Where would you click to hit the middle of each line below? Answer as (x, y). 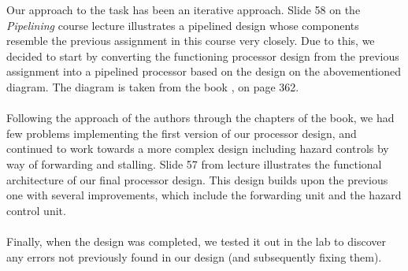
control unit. (36, 210)
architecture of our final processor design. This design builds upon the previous (197, 179)
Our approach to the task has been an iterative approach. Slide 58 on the (184, 9)
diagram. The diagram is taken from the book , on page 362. (153, 86)
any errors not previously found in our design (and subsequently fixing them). (194, 256)
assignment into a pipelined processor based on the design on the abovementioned (204, 71)
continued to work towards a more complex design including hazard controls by (198, 148)
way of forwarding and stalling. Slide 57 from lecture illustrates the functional (194, 163)
